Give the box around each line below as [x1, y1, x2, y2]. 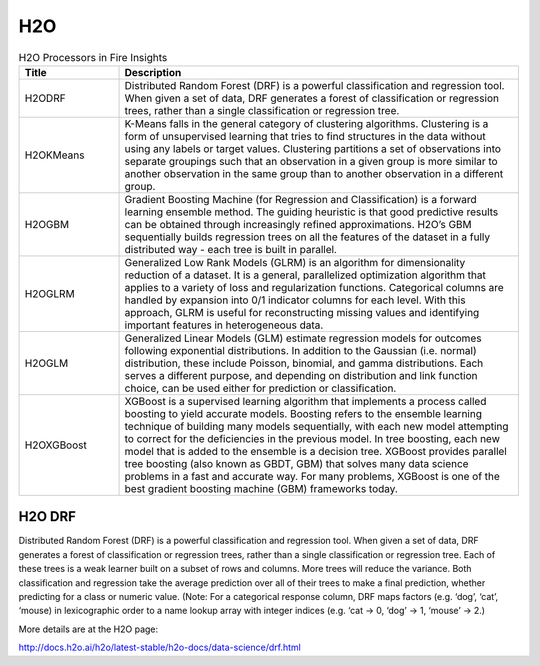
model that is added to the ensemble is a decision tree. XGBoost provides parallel [124, 444, 507, 458]
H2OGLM [24, 356, 69, 370]
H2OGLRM [24, 286, 75, 300]
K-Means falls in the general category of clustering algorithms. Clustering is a [124, 116, 489, 130]
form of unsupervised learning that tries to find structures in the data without [124, 129, 486, 143]
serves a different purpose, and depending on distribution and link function [124, 368, 478, 382]
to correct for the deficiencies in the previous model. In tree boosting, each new [124, 431, 500, 445]
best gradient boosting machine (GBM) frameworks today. [124, 481, 399, 495]
